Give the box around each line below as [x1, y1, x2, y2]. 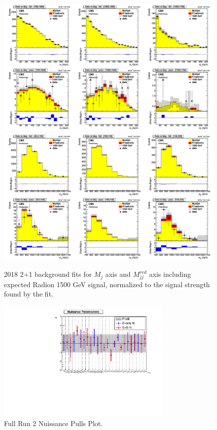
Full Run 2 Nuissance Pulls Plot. [4, 418, 103, 429]
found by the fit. [4, 289, 53, 299]
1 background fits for [29, 269, 92, 279]
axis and [105, 269, 131, 279]
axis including [149, 269, 191, 279]
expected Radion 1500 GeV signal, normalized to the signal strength [4, 279, 210, 289]
